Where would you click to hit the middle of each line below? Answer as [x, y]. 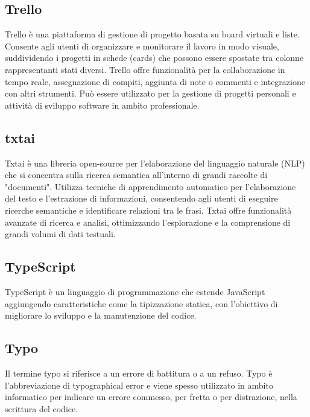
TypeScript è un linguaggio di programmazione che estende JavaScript [135, 291]
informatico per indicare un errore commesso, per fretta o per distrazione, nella [151, 397]
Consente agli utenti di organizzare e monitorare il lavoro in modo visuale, [142, 46]
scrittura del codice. [42, 408]
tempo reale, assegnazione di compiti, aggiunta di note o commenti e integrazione [155, 81]
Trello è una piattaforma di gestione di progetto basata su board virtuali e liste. [152, 34]
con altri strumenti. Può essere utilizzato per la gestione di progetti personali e [150, 93]
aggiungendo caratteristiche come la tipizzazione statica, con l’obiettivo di [141, 303]
